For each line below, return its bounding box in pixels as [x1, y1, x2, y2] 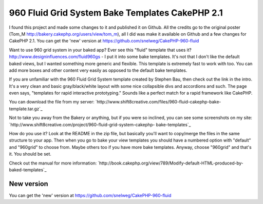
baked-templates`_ [9, 166, 47, 173]
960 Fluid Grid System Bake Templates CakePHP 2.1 [9, 7, 223, 18]
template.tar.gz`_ [9, 105, 43, 112]
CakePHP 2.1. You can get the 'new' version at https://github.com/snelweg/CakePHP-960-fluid [9, 38, 199, 44]
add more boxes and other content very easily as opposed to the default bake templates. [9, 67, 188, 73]
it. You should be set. [9, 151, 52, 157]
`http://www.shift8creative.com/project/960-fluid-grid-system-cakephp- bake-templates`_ [9, 122, 191, 127]
